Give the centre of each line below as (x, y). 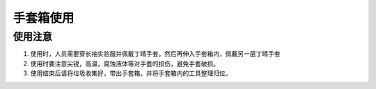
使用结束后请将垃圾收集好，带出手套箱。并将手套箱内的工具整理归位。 (131, 73)
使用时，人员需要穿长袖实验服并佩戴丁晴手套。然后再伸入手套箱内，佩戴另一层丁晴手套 (155, 54)
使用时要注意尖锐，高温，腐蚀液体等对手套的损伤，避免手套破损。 (125, 63)
